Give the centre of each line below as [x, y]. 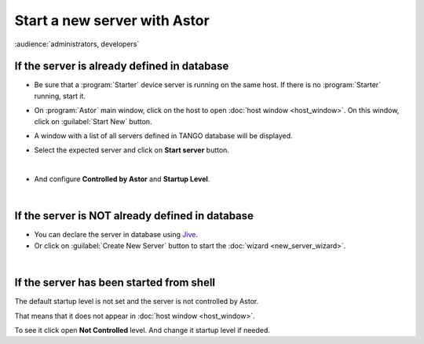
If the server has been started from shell [115, 283]
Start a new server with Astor [112, 20]
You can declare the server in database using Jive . [116, 235]
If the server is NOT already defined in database [134, 216]
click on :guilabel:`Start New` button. [93, 121]
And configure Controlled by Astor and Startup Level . [122, 179]
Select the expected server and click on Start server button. [132, 150]
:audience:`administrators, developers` [77, 44]
